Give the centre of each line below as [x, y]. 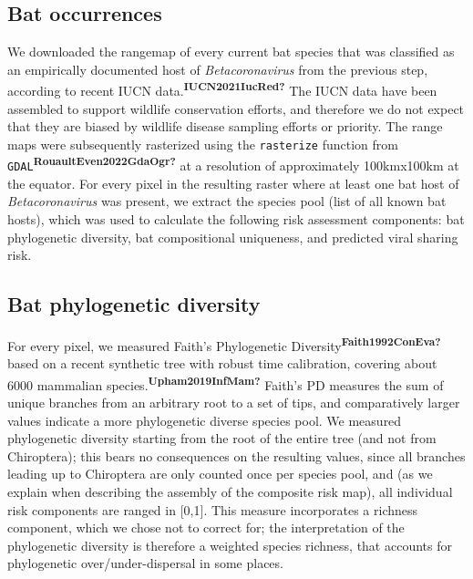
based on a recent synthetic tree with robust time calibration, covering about [222, 363]
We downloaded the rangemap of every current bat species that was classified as [231, 52]
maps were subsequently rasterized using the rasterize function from [203, 144]
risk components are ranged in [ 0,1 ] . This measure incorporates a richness [213, 509]
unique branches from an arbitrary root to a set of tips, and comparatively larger [234, 403]
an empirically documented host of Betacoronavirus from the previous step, [218, 69]
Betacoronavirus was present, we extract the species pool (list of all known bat [227, 201]
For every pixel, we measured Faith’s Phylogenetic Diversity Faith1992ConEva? [224, 344]
